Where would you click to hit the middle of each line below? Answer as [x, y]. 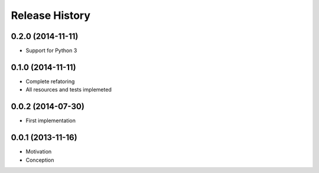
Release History [51, 15]
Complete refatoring [50, 81]
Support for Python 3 [51, 51]
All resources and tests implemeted [69, 90]
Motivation [39, 152]
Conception [40, 160]
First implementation [51, 120]
